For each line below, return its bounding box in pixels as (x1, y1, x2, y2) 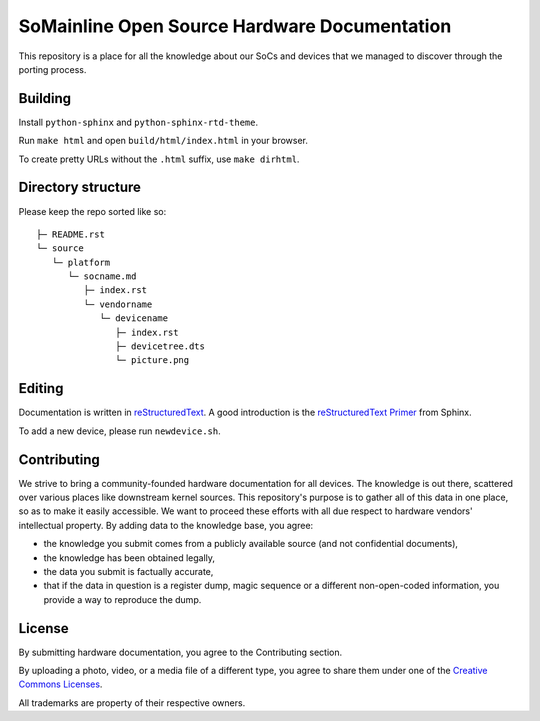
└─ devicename (99, 313, 169, 324)
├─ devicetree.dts (115, 341, 205, 352)
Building (18, 90, 72, 107)
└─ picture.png (115, 355, 190, 366)
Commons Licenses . (18, 678, 103, 690)
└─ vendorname (83, 298, 153, 310)
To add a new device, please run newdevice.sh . (18, 425, 222, 437)
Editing (18, 380, 64, 397)
